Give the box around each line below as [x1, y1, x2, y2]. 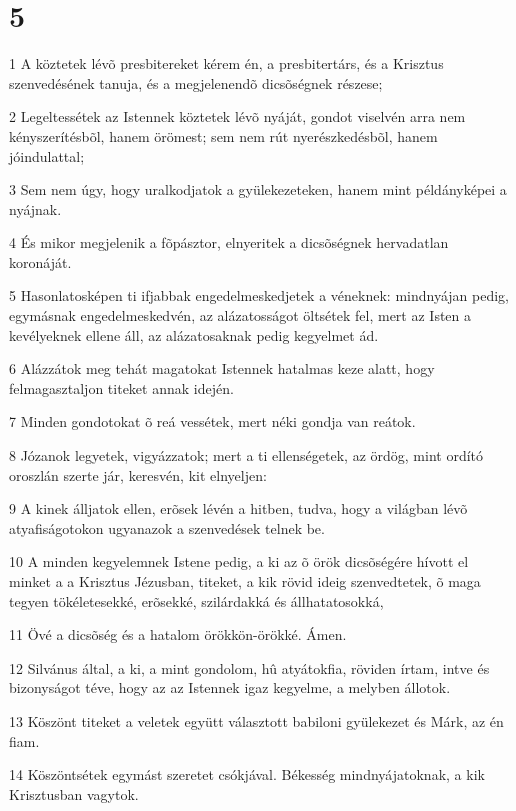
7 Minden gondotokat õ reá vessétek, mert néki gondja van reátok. [9, 411, 416, 432]
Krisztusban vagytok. [9, 783, 139, 804]
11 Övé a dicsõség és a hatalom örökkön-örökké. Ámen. [9, 624, 347, 645]
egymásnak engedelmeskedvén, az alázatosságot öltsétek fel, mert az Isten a [9, 305, 472, 326]
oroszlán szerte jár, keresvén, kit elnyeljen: [9, 464, 267, 485]
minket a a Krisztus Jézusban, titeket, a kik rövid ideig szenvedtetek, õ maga [9, 571, 481, 591]
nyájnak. [9, 198, 62, 219]
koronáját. [9, 251, 72, 272]
